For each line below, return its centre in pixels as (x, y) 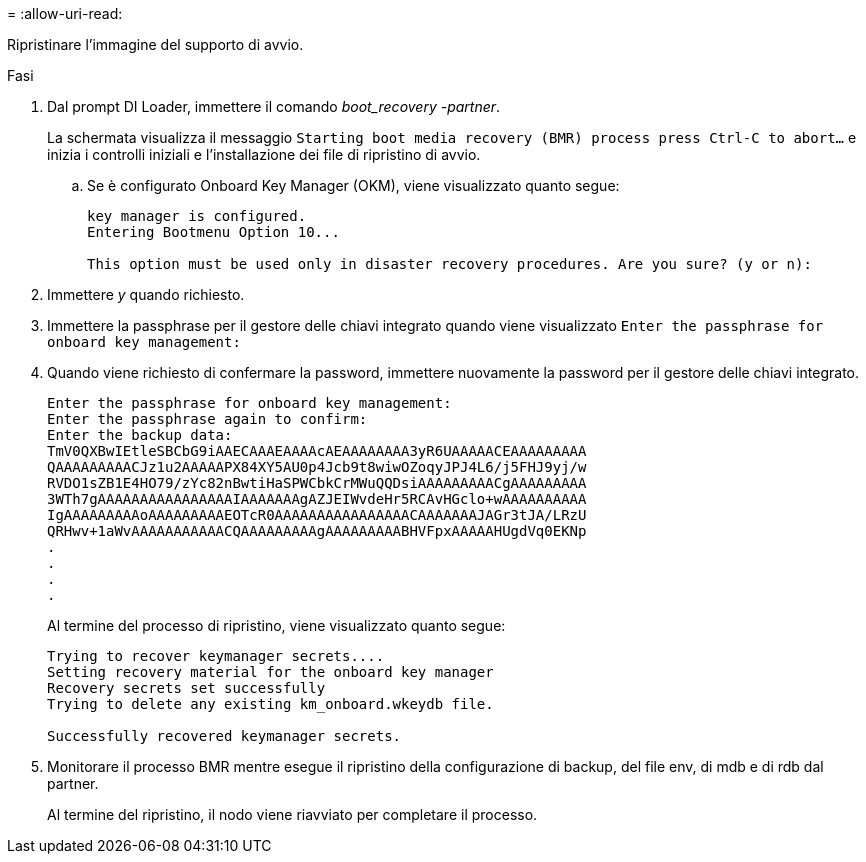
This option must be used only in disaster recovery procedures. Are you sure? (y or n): (449, 264)
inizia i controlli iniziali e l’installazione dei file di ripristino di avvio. (264, 154)
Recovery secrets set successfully (186, 688)
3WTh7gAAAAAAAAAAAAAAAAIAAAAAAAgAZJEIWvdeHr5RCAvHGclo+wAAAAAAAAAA (317, 499)
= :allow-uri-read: (65, 13)
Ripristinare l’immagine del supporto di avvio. (155, 44)
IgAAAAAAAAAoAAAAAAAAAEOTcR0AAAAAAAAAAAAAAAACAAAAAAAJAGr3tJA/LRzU (317, 515)
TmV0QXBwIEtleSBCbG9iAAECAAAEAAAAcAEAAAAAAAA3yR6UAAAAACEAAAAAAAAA (317, 451)
